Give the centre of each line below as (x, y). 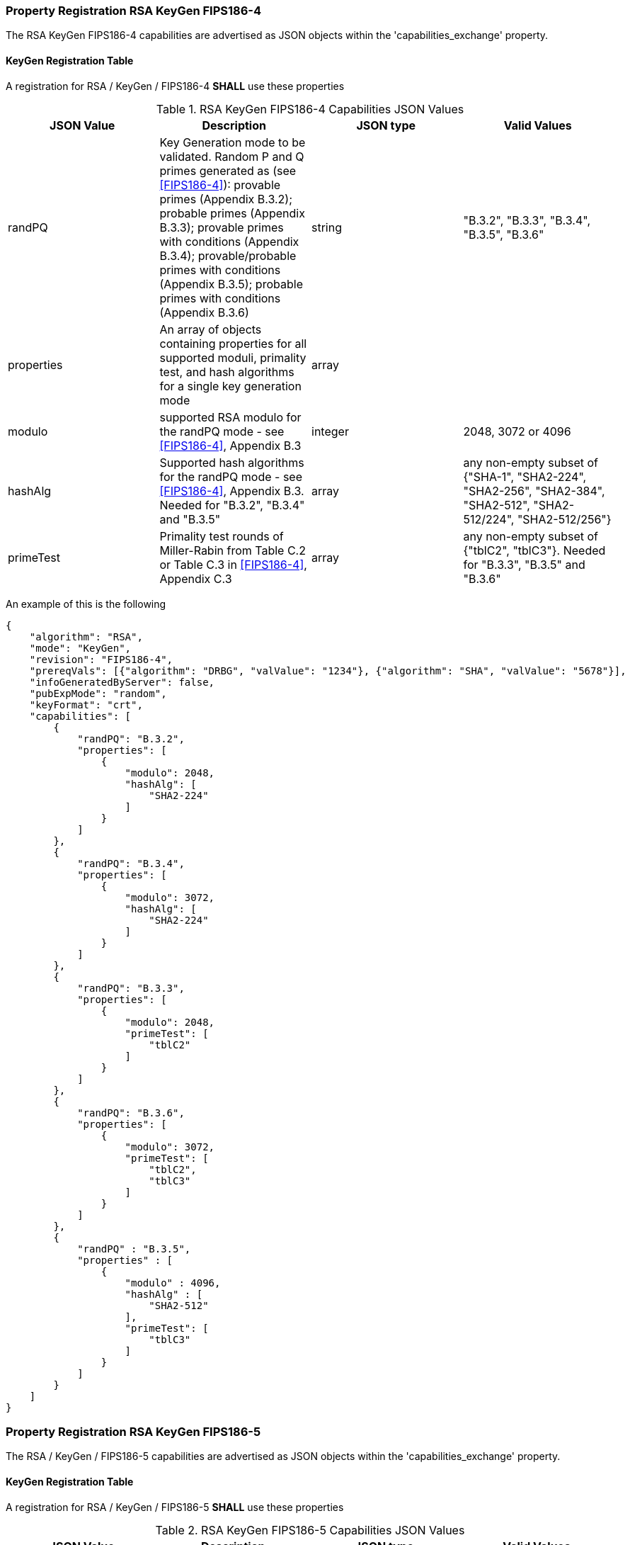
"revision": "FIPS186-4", (101, 659)
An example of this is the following (86, 604)
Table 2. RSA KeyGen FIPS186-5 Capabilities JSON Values (310, 1530)
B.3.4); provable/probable (228, 255)
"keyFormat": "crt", (86, 704)
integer (330, 431)
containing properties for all (233, 343)
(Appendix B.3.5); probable (231, 284)
